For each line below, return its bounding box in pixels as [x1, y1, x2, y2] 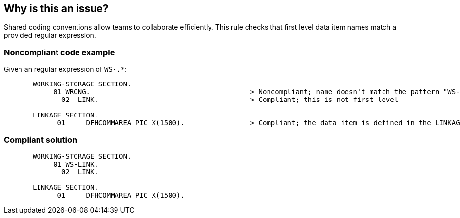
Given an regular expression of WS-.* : [4, 65, 127, 74]
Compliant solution [4, 134, 77, 145]
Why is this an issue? [4, 2, 109, 15]
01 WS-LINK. [53, 160, 98, 168]
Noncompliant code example [4, 47, 115, 57]
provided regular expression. [4, 31, 96, 40]
